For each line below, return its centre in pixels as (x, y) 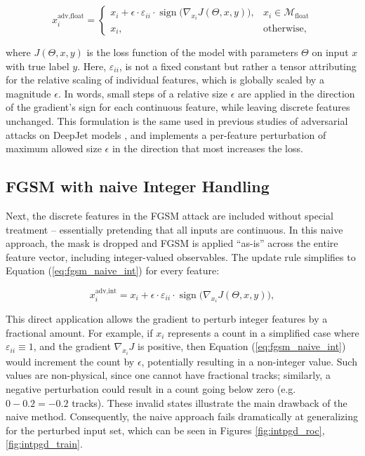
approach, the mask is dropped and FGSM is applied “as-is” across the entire (172, 243)
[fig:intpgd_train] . (44, 444)
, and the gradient (72, 346)
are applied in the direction (297, 93)
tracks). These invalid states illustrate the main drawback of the (210, 402)
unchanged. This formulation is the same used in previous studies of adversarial (177, 120)
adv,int (106, 291)
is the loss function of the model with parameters (192, 52)
